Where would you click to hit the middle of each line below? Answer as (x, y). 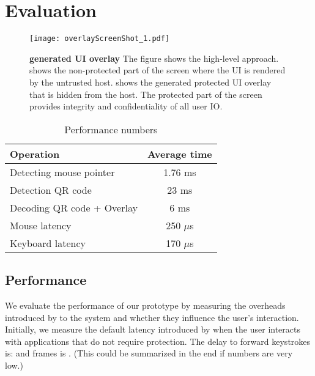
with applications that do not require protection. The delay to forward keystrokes (158, 341)
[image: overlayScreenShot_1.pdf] (100, 39)
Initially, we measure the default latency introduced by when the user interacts (153, 329)
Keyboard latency (48, 243)
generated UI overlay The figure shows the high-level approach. (154, 58)
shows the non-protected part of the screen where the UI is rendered (157, 70)
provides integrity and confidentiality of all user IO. (126, 106)
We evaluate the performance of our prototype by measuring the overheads (145, 305)
